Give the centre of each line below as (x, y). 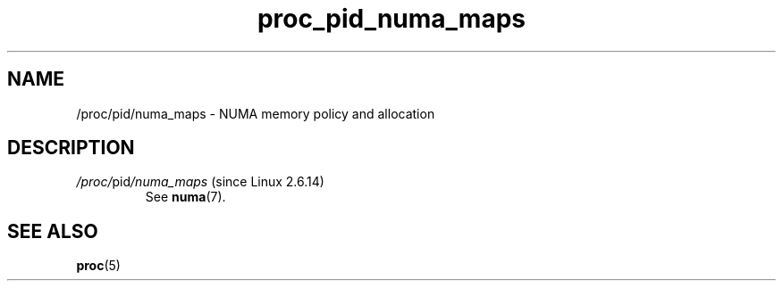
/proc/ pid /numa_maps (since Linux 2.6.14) (200, 182)
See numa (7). (185, 197)
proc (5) (98, 266)
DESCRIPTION (71, 148)
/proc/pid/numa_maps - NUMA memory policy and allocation (256, 113)
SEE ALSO (53, 231)
